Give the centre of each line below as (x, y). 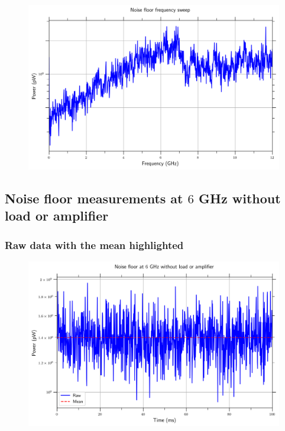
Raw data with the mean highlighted (94, 245)
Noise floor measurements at (94, 198)
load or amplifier (57, 216)
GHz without (240, 198)
